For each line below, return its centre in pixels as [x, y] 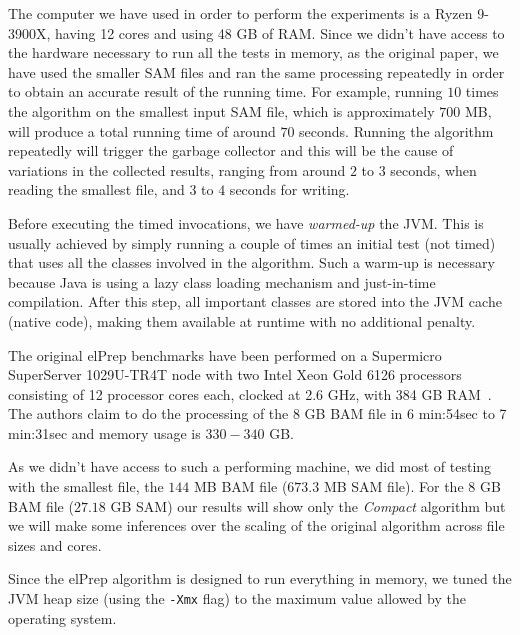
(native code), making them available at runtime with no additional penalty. [242, 320]
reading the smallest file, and [96, 189]
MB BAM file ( [241, 486]
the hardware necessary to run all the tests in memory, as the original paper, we [253, 52]
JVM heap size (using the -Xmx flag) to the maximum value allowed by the [237, 598]
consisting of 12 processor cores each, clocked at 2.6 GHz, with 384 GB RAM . [250, 393]
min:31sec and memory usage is [104, 432]
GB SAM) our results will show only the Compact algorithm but [308, 505]
